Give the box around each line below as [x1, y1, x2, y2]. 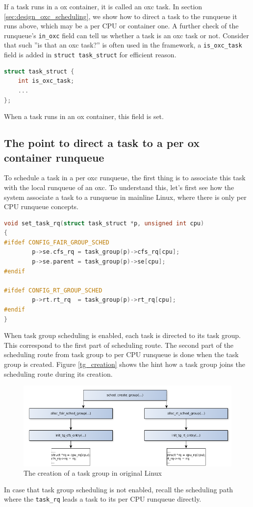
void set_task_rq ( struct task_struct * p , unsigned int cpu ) [4, 219, 204, 227]
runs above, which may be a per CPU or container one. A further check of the [4, 21, 239, 31]
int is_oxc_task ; [18, 77, 75, 85]
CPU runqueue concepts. [4, 201, 78, 212]
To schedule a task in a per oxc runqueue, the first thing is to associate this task [4, 172, 246, 183]
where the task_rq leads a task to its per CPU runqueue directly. [4, 494, 202, 504]
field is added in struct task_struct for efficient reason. [4, 49, 177, 60]
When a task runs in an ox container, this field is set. [4, 111, 164, 121]
